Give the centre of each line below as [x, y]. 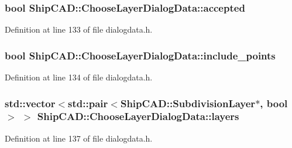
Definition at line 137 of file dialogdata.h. [79, 138]
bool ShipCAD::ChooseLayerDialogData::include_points [140, 55]
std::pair [88, 103]
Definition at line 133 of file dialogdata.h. [79, 29]
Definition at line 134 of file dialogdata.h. [79, 77]
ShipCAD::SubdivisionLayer [188, 103]
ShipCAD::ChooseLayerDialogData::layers [138, 116]
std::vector [30, 103]
